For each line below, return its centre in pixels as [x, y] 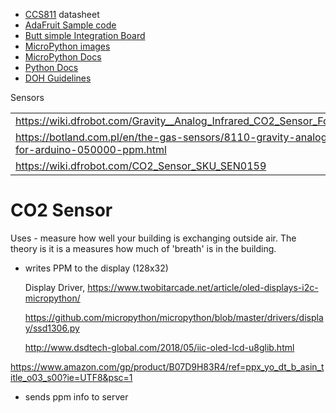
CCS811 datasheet [62, 14]
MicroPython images [67, 46]
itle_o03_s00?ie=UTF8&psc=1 [71, 377]
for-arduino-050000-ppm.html [91, 149]
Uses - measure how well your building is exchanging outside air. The [153, 238]
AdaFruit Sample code [70, 25]
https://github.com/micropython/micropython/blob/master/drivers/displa [174, 317]
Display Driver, [55, 287]
